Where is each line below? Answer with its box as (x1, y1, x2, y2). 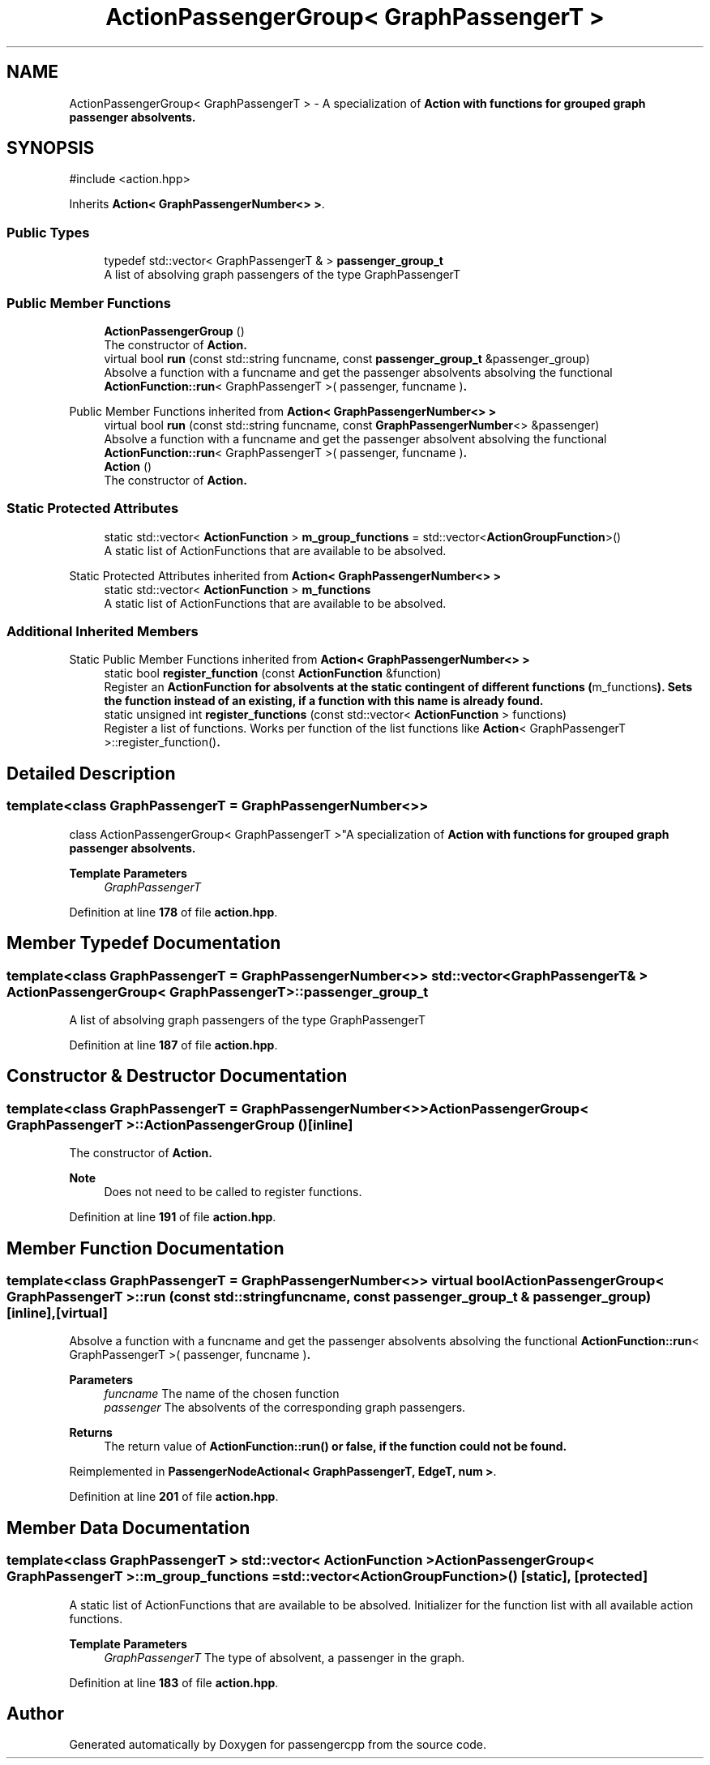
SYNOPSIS (6, 138, 95, 159)
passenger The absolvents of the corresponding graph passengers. (104, 1400, 466, 1415)
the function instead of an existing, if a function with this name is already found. (104, 694, 544, 708)
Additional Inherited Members (6, 623, 199, 640)
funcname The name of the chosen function (104, 1387, 340, 1401)
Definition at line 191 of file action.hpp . (69, 1210, 276, 1224)
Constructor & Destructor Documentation (6, 1066, 348, 1087)
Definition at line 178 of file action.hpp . (69, 904, 278, 919)
